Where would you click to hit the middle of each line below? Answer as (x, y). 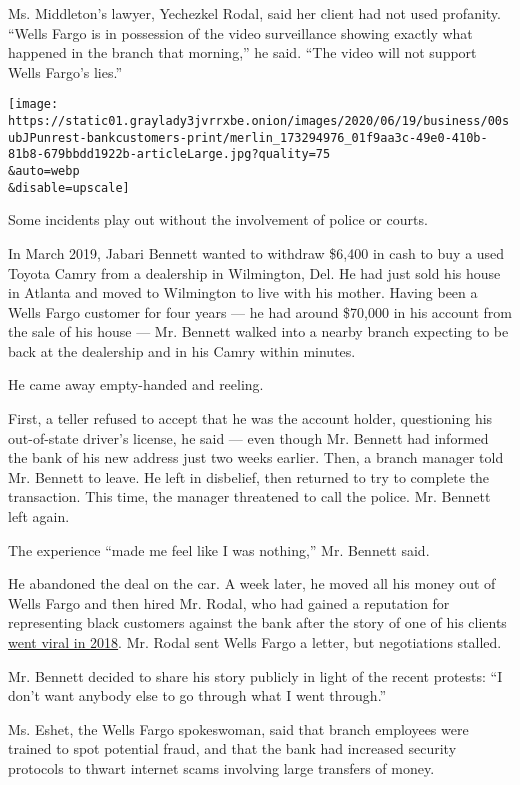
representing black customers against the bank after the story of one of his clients (257, 622)
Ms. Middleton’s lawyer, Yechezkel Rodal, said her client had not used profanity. (254, 13)
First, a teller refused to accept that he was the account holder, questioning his (250, 418)
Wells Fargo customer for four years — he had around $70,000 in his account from (260, 311)
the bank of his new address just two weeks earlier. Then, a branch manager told (256, 457)
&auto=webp (44, 171)
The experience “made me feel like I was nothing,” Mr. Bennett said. (219, 549)
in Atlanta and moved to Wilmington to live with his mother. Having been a (243, 292)
